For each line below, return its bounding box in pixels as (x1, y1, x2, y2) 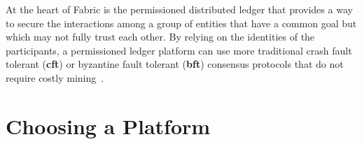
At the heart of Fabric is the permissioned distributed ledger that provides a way (6, 2, 353, 16)
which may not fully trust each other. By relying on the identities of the (6, 29, 315, 44)
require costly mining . (6, 70, 104, 85)
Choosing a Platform (6, 111, 211, 140)
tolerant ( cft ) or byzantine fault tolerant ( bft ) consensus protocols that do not (6, 57, 344, 71)
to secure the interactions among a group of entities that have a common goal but (6, 15, 357, 30)
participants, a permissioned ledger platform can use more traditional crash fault (6, 43, 352, 57)
